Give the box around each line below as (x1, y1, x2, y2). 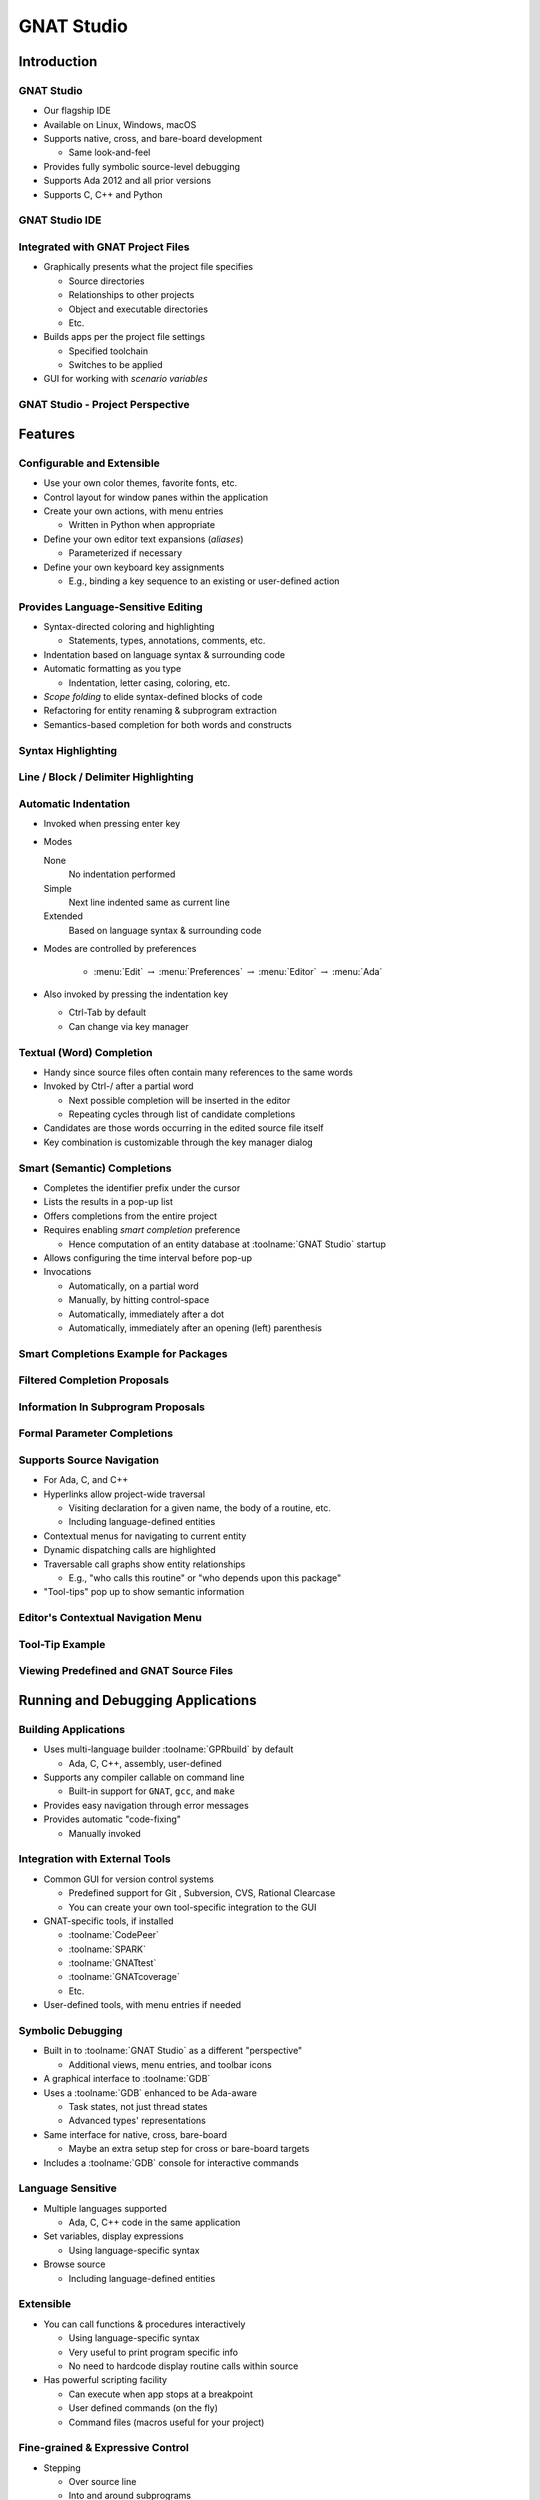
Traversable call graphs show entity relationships (43, 1558, 246, 1570)
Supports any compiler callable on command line (43, 1771, 245, 1784)
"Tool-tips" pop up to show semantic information (43, 1586, 245, 1598)
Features (18, 425, 75, 442)
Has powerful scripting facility (43, 2374, 168, 2386)
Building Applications (18, 1722, 125, 1736)
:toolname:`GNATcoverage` (68, 1971, 180, 1983)
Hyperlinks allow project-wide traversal (43, 1488, 205, 1500)
